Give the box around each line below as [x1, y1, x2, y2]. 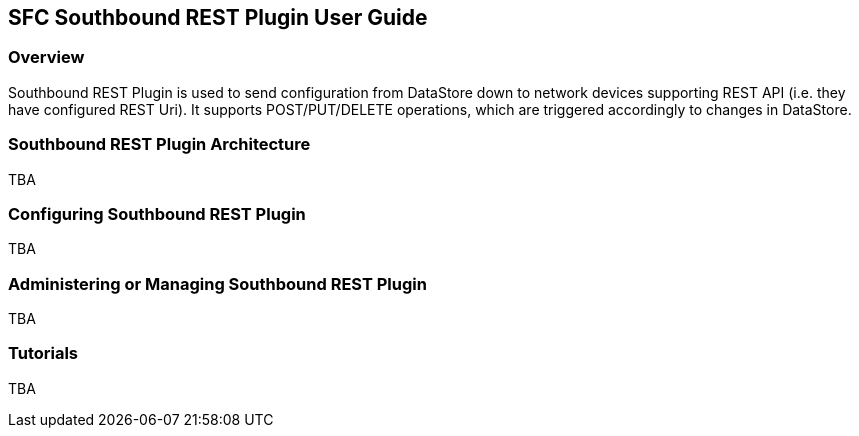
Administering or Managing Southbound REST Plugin [8, 273, 427, 294]
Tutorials [8, 343, 79, 364]
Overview [8, 47, 85, 68]
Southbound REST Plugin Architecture [8, 134, 311, 155]
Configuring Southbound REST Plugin [8, 203, 306, 224]
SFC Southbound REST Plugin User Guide [8, 5, 428, 30]
